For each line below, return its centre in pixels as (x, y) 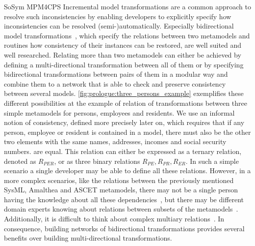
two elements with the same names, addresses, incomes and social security (115, 141)
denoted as (20, 161)
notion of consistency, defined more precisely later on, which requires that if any (124, 122)
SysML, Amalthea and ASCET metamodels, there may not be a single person (121, 190)
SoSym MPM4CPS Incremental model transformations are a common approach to (127, 6)
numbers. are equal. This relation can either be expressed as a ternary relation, (123, 151)
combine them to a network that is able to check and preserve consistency (115, 83)
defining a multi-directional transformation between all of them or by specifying (124, 64)
